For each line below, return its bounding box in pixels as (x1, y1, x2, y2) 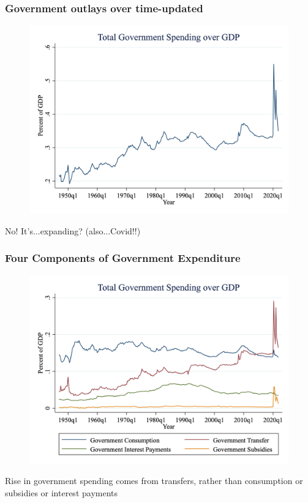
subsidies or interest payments (5, 486, 118, 499)
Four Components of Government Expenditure (5, 250, 241, 266)
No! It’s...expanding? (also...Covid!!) (5, 224, 141, 237)
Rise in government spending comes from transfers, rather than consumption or (5, 474, 303, 487)
